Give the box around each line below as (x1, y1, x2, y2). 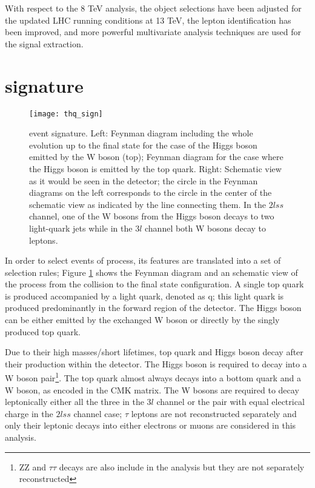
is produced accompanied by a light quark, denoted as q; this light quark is (5, 289, 284, 302)
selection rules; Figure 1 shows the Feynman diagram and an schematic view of (5, 266, 298, 278)
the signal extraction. (5, 37, 84, 50)
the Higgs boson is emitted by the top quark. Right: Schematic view (29, 162, 282, 175)
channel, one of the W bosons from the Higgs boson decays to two (29, 210, 274, 222)
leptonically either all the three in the (5, 395, 144, 408)
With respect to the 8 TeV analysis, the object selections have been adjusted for (5, 2, 302, 14)
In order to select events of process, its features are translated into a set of (5, 254, 281, 267)
